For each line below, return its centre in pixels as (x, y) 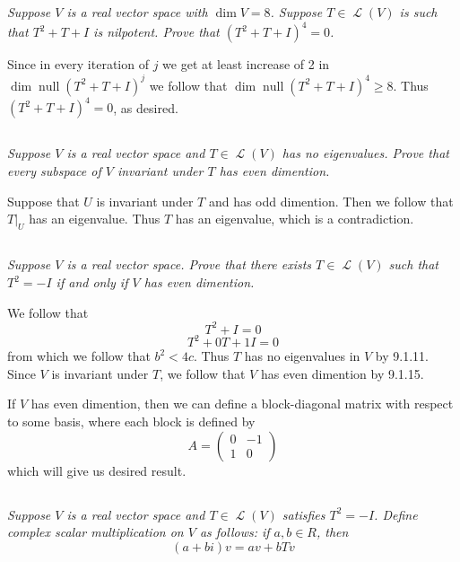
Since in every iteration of (78, 64)
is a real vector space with (137, 12)
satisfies (304, 514)
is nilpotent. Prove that (156, 32)
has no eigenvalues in (302, 356)
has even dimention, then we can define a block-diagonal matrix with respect (242, 404)
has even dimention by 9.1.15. (342, 373)
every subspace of (54, 171)
